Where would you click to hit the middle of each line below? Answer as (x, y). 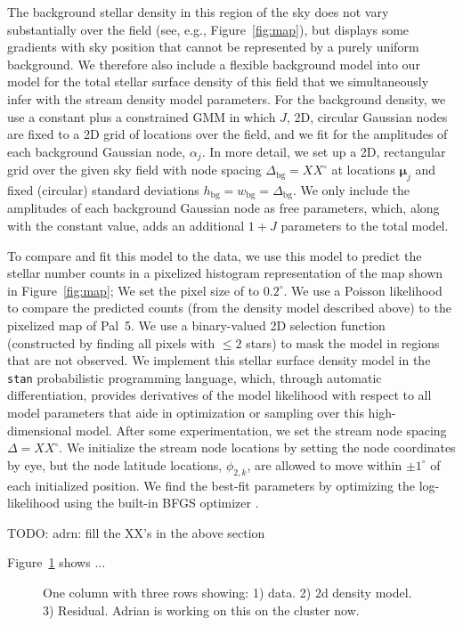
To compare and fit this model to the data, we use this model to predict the (215, 255)
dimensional (40, 430)
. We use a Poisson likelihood (363, 290)
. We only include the (351, 190)
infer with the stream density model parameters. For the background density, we (227, 98)
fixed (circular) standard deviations (103, 190)
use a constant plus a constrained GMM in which (142, 116)
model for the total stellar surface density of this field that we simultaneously (218, 81)
